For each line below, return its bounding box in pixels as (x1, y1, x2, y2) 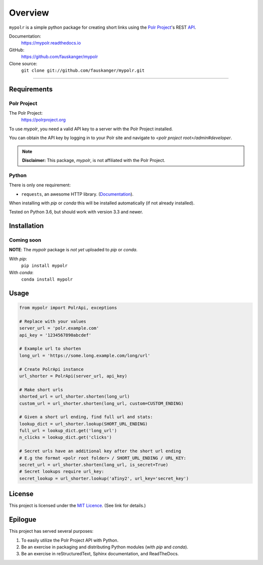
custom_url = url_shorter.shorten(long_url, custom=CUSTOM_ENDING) (19, 401, 184, 406)
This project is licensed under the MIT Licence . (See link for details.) (9, 503, 146, 508)
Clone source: (9, 61, 38, 66)
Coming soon (9, 237, 41, 243)
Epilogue (9, 515, 37, 524)
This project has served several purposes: (9, 528, 94, 534)
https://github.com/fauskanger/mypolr (21, 54, 98, 60)
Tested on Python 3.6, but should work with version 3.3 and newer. (9, 209, 143, 215)
